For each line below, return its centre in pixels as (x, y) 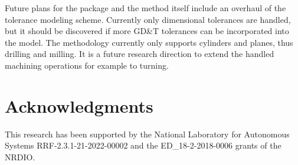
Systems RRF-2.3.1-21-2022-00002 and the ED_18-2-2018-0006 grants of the (143, 145)
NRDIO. (20, 156)
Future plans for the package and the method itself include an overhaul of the (145, 8)
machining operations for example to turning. (87, 65)
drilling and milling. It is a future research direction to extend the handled (140, 54)
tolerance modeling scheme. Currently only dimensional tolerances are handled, (148, 19)
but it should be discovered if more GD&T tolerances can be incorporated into (147, 31)
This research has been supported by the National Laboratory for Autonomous (147, 134)
